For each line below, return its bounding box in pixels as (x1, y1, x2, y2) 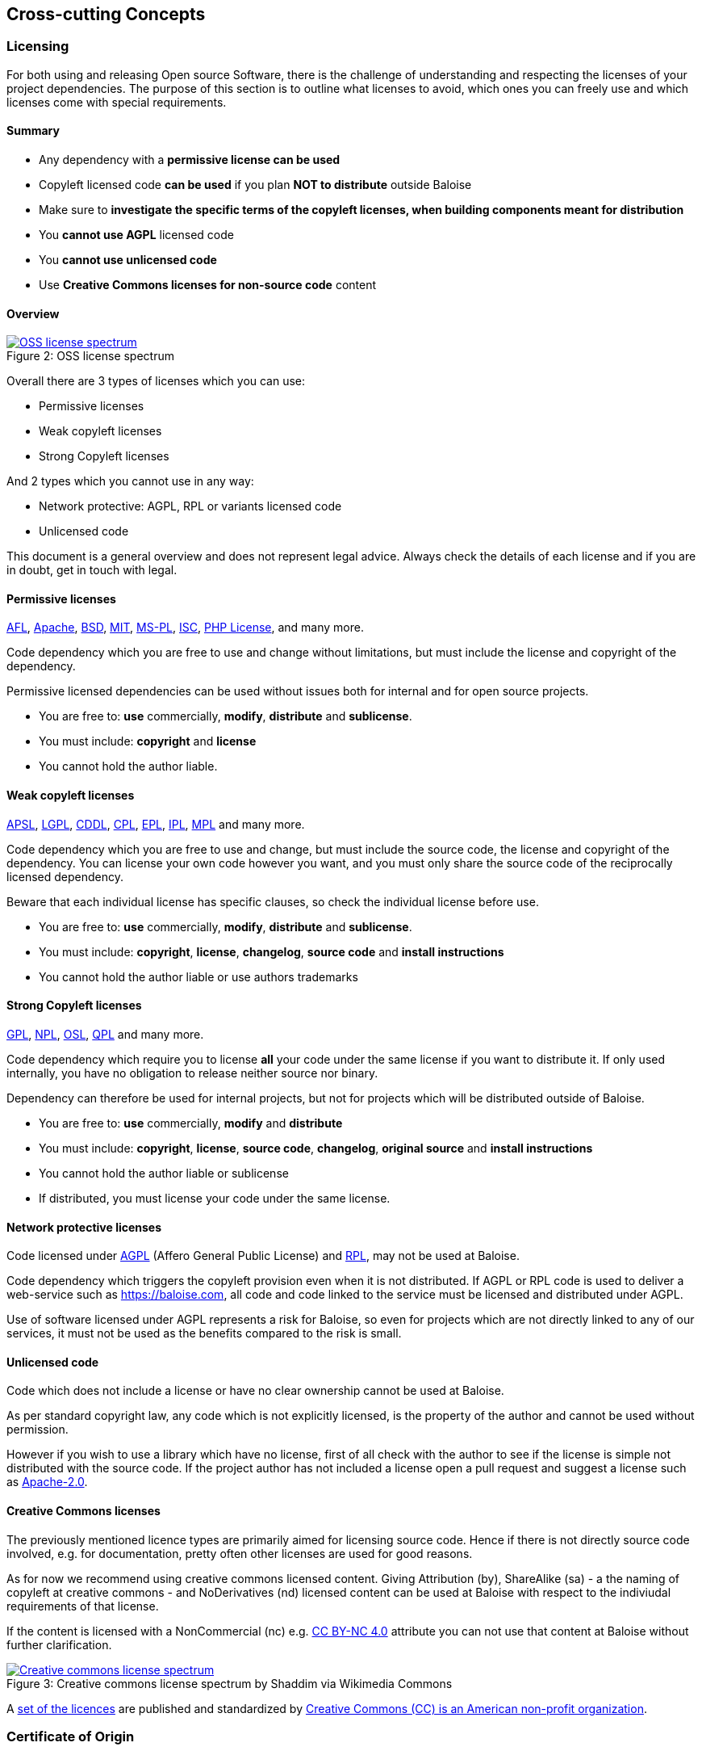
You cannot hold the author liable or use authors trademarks (39, 969, 358, 984)
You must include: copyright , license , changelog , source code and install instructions (39, 944, 504, 959)
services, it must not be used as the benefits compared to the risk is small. (6, 1326, 402, 1341)
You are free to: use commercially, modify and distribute (39, 1115, 343, 1130)
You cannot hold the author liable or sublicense (39, 1165, 289, 1180)
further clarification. (6, 1637, 112, 1652)
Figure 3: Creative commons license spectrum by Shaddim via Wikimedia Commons (6, 1676, 453, 1690)
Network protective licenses (6, 1220, 162, 1234)
